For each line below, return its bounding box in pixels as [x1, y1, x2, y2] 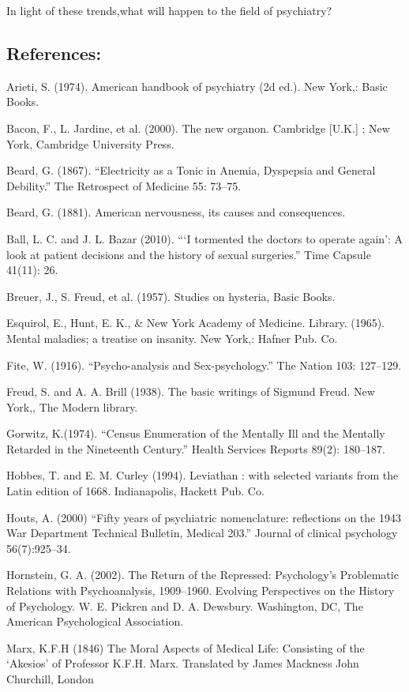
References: [6, 40, 102, 65]
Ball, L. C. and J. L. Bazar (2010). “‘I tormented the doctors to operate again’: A [6, 230, 403, 246]
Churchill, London [6, 671, 94, 687]
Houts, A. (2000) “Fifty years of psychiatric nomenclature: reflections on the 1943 [6, 509, 401, 525]
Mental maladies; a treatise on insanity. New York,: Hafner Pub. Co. [6, 329, 338, 346]
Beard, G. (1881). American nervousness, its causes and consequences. [6, 204, 346, 220]
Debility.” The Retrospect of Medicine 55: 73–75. [6, 177, 242, 194]
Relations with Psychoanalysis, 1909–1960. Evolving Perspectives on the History [6, 582, 395, 599]
